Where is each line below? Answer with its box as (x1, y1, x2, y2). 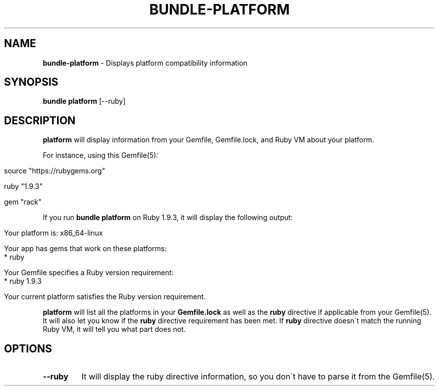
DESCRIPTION (4, 114, 76, 127)
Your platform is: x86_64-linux (4, 229, 103, 238)
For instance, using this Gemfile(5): (43, 151, 158, 160)
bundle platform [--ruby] (43, 97, 126, 106)
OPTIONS (4, 342, 52, 355)
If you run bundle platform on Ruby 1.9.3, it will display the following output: (43, 213, 293, 222)
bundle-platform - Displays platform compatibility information (43, 58, 248, 67)
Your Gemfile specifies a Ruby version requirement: (4, 268, 174, 277)
